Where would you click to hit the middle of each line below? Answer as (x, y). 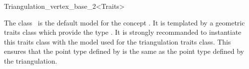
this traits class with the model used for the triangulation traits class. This (118, 41)
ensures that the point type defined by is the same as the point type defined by (124, 51)
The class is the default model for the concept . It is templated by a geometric (124, 22)
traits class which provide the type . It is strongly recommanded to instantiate (123, 32)
